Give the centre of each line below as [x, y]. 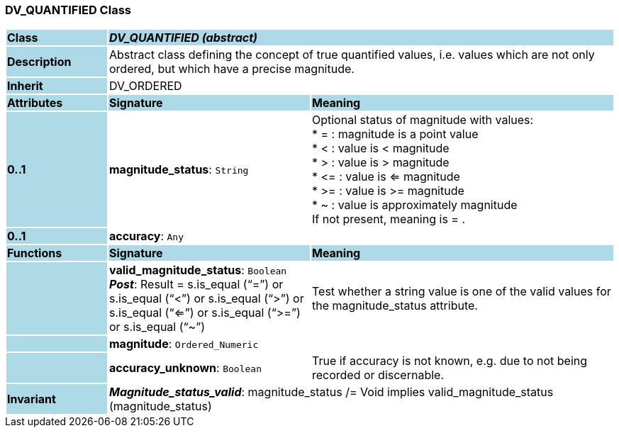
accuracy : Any [146, 236]
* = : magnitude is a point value [395, 134]
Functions [35, 253]
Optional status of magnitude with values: [423, 120]
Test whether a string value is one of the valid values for [461, 292]
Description [39, 62]
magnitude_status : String [179, 170]
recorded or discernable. [378, 375]
